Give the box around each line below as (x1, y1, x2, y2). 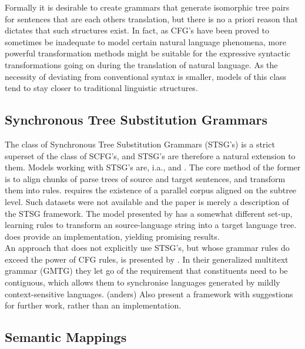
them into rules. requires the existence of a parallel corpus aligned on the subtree (5, 184, 297, 196)
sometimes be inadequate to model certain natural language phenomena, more (5, 35, 286, 48)
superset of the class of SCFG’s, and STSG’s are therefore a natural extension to (5, 149, 296, 162)
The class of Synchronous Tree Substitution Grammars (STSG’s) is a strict (5, 137, 275, 150)
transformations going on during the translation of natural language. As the (5, 58, 278, 71)
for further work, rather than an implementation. (5, 299, 182, 311)
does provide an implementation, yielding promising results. (5, 230, 220, 242)
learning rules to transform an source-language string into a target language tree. (5, 219, 297, 231)
